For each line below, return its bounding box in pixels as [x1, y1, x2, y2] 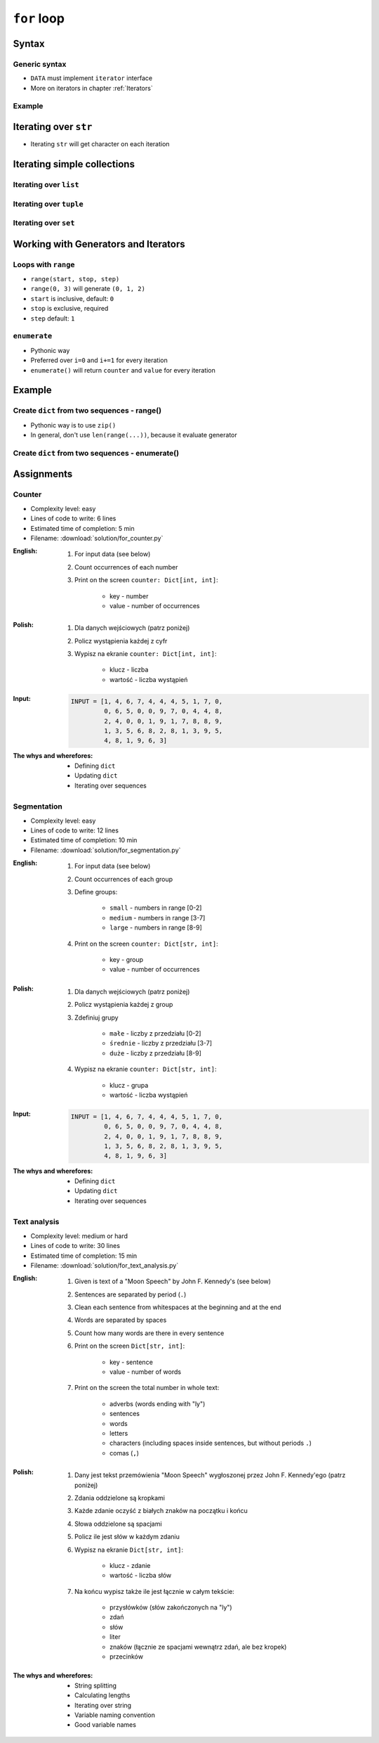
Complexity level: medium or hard [30, 1231, 128, 1240]
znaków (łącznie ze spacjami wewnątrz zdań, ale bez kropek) [109, 1642, 287, 1651]
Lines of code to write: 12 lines [30, 826, 119, 835]
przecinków [109, 1652, 144, 1661]
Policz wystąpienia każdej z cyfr [74, 636, 168, 645]
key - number [109, 591, 149, 600]
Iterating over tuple [13, 199, 84, 209]
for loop [13, 11, 65, 26]
